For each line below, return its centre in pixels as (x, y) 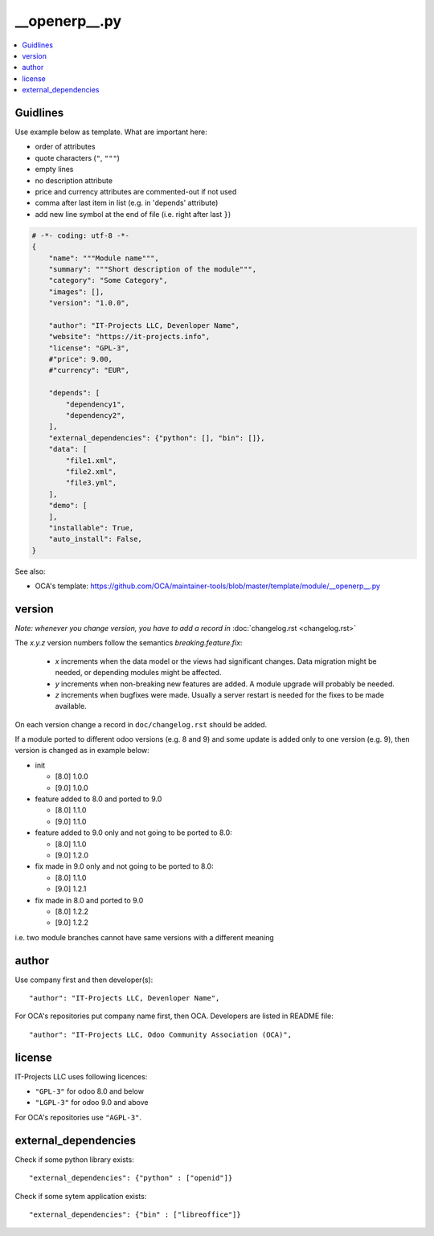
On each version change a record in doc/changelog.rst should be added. (141, 724)
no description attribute (74, 180)
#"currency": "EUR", (89, 370)
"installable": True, (91, 528)
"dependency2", (96, 415)
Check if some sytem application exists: (81, 1196)
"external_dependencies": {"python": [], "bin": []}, (157, 438)
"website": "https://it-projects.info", (129, 337)
